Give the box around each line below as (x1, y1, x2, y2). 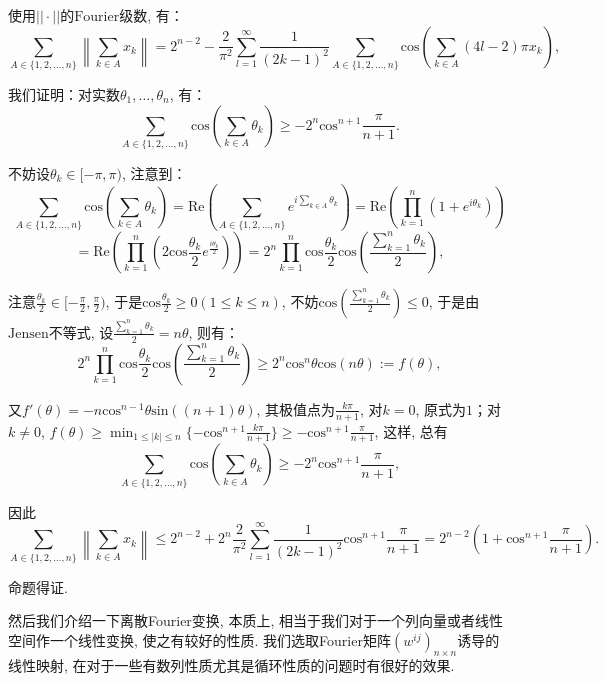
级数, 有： (119, 5, 184, 25)
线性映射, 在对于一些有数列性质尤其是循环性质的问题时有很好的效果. (8, 654, 455, 675)
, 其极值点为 (256, 398, 336, 419)
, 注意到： (122, 162, 187, 183)
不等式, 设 (48, 321, 114, 342)
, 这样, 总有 (374, 420, 448, 441)
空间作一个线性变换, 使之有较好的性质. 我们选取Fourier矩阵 (8, 629, 391, 650)
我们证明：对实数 (8, 83, 120, 104)
